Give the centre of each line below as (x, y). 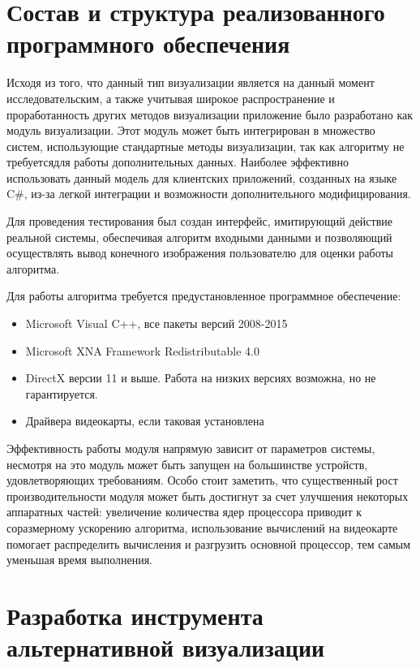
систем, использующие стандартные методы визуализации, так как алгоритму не (206, 146)
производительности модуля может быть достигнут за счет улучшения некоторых (208, 496)
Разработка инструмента (135, 615)
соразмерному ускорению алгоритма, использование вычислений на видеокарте (202, 527)
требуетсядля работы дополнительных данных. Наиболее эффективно (178, 162)
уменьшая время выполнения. (79, 560)
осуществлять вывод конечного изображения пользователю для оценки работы (200, 253)
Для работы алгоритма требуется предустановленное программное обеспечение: (204, 296)
